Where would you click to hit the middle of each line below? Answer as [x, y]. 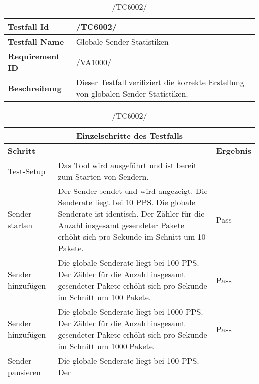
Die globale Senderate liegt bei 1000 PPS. [130, 311]
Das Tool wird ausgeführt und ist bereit [127, 165]
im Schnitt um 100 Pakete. [105, 297]
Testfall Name [36, 42]
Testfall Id [29, 27]
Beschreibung [35, 88]
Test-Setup [27, 171]
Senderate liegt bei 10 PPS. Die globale [127, 202]
